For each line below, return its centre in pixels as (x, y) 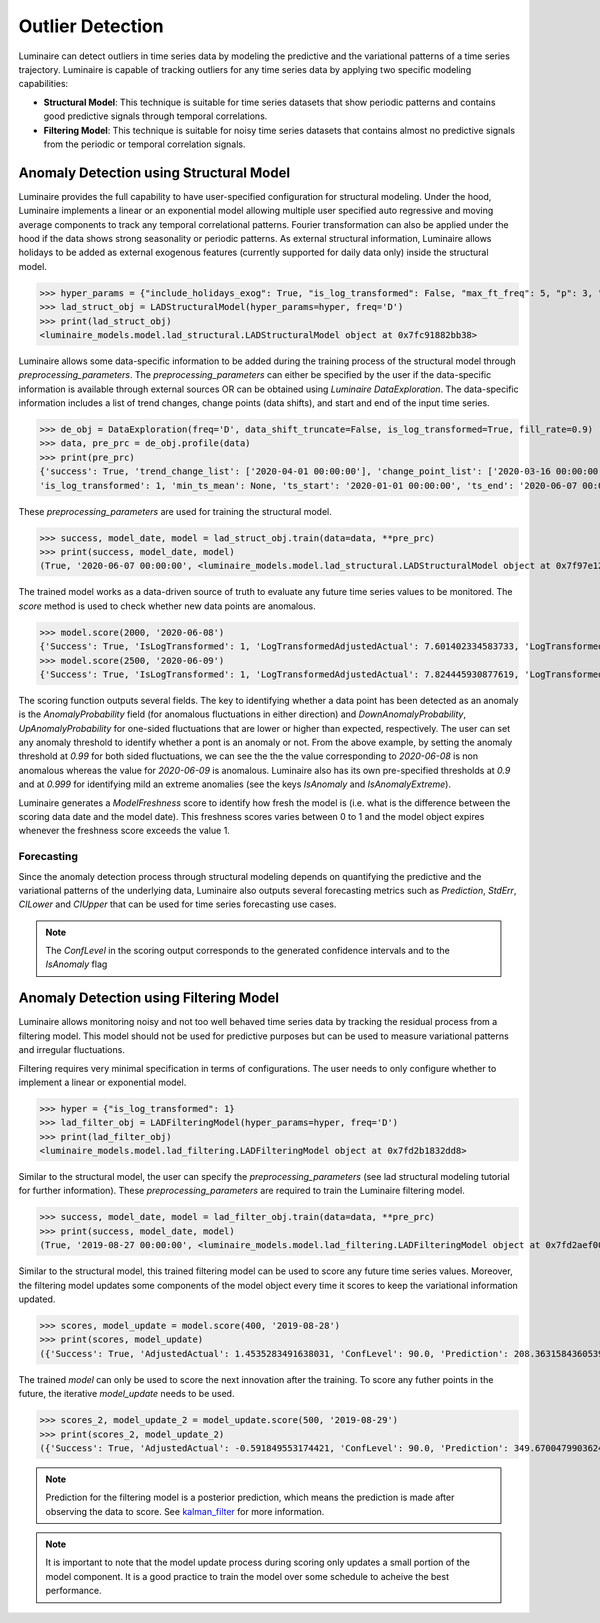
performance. (73, 1591)
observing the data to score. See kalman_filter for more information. (185, 1511)
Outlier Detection (91, 26)
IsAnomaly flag (76, 964)
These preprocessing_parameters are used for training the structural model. (175, 511)
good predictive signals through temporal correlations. (155, 116)
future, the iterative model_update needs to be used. (126, 1394)
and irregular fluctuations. (71, 1050)
